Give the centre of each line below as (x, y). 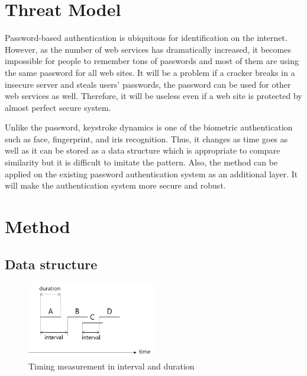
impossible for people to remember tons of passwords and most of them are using (152, 61)
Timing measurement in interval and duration (112, 366)
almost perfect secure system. (58, 107)
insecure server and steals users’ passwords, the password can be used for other (148, 84)
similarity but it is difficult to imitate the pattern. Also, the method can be (141, 162)
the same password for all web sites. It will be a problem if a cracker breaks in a (150, 72)
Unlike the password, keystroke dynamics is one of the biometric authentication (149, 127)
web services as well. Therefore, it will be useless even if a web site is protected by (153, 96)
